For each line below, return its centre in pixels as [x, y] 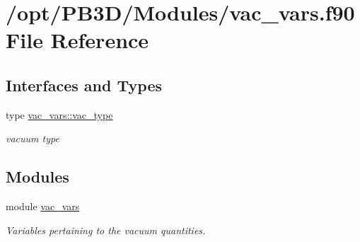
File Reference [77, 40]
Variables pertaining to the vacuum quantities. [106, 230]
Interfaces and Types [84, 85]
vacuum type [33, 138]
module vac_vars [43, 206]
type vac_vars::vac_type [59, 114]
